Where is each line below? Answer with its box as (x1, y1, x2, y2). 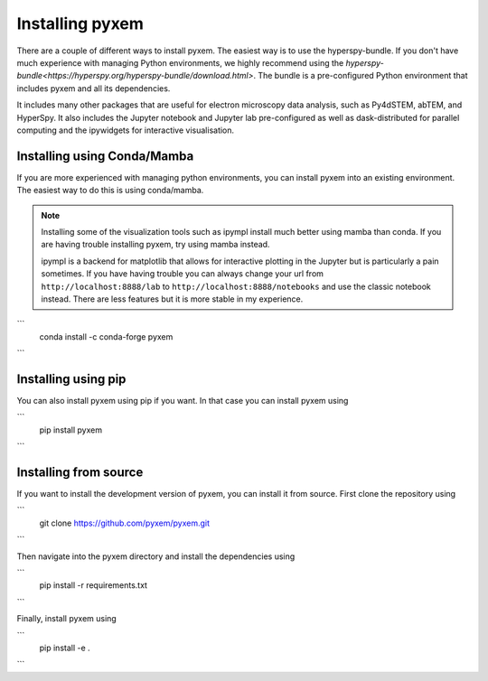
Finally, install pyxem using (16, 613, 117, 624)
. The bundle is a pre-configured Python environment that (253, 70, 468, 81)
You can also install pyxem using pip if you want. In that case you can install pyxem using (16, 396, 349, 406)
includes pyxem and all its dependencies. (16, 82, 171, 94)
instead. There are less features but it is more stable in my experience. (41, 294, 304, 304)
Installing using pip (16, 371, 127, 387)
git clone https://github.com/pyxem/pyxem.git (39, 518, 211, 528)
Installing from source (16, 464, 144, 480)
